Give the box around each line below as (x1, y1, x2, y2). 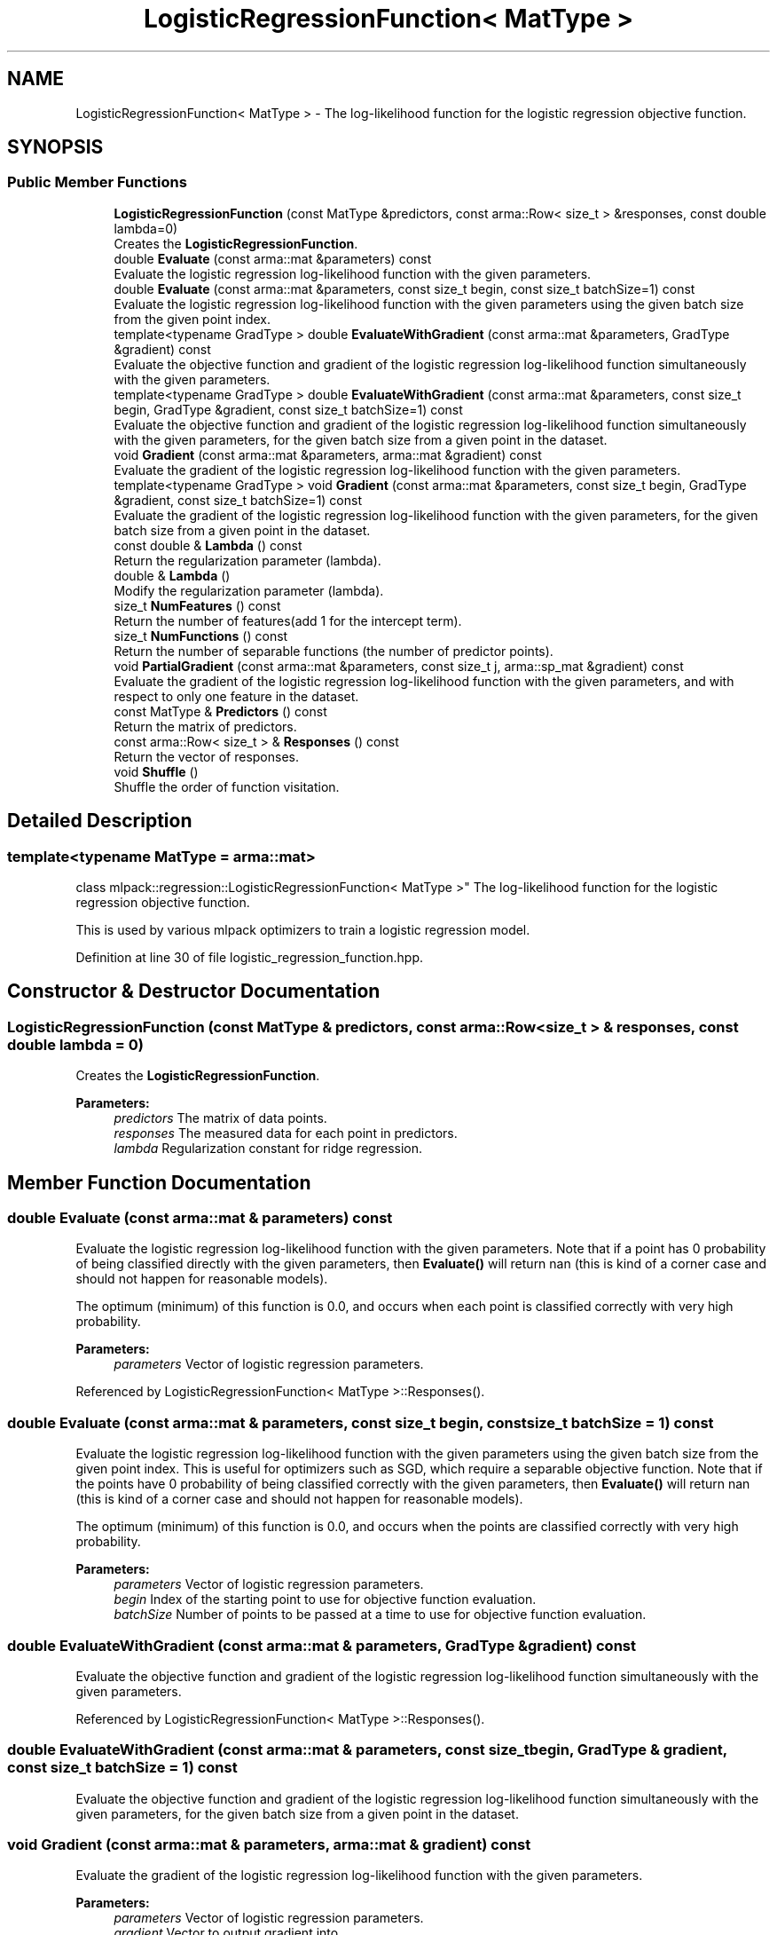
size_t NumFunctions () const (114, 628, 288, 644)
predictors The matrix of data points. (114, 1110, 327, 1126)
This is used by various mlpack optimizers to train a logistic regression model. (75, 922, 530, 938)
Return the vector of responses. (114, 748, 299, 764)
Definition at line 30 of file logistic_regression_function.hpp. (75, 950, 424, 966)
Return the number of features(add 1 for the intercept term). (114, 612, 462, 628)
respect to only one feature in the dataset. (114, 688, 359, 704)
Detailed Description (7, 810, 192, 833)
